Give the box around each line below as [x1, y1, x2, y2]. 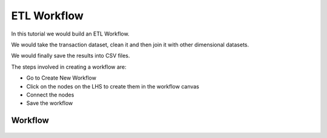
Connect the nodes [26, 91, 74, 98]
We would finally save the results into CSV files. [11, 52, 130, 60]
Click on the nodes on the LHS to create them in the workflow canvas [26, 83, 200, 90]
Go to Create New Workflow [26, 74, 97, 81]
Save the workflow [26, 99, 73, 107]
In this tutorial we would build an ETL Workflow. [11, 30, 130, 37]
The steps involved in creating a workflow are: [11, 63, 127, 71]
